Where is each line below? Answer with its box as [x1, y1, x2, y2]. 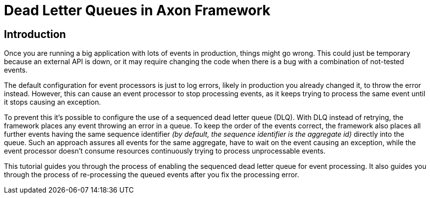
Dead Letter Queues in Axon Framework [4, 2, 271, 19]
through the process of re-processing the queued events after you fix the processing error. [4, 170, 299, 179]
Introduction [4, 28, 66, 40]
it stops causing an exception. [4, 98, 101, 107]
